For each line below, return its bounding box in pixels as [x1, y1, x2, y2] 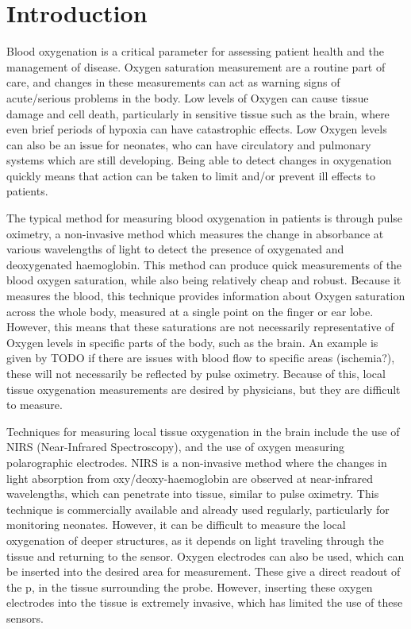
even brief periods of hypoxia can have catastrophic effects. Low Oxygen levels [6, 121, 387, 137]
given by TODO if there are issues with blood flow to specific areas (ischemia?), [6, 349, 395, 366]
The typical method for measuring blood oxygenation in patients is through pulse [6, 210, 403, 226]
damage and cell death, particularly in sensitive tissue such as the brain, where [6, 105, 390, 122]
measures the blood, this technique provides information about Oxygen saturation [6, 287, 405, 304]
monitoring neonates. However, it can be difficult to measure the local [6, 516, 346, 533]
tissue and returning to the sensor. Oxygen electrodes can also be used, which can [6, 547, 405, 564]
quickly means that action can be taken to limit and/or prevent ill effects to [6, 167, 375, 183]
